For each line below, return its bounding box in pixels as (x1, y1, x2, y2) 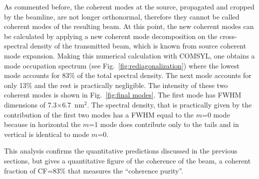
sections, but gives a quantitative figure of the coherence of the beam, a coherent (4, 155, 251, 165)
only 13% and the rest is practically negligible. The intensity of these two (4, 79, 228, 90)
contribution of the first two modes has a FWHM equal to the (4, 109, 194, 119)
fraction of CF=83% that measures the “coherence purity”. (4, 165, 184, 175)
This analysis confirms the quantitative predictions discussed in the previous (4, 145, 238, 156)
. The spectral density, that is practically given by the (87, 99, 252, 109)
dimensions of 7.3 (4, 99, 57, 109)
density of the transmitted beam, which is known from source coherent (30, 40, 247, 51)
